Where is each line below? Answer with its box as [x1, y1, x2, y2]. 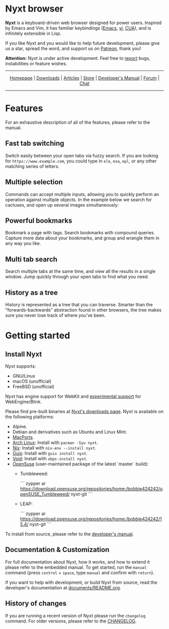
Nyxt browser [5, 3, 64, 15]
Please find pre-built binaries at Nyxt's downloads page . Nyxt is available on [5, 408, 163, 414]
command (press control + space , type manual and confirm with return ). [5, 569, 154, 576]
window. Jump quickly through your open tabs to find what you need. [5, 274, 149, 280]
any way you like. [5, 240, 41, 246]
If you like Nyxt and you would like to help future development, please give [5, 40, 160, 46]
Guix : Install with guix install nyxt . [12, 450, 88, 456]
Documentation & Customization [5, 546, 110, 554]
